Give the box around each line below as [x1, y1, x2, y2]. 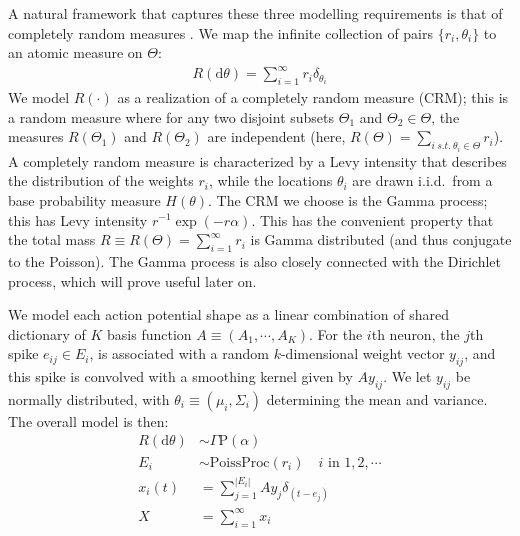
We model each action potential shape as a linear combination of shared [8, 304, 449, 325]
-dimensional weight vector [280, 343, 445, 364]
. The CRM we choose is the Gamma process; [208, 189, 488, 210]
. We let [383, 366, 432, 387]
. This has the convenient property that [251, 209, 494, 230]
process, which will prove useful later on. [8, 270, 257, 291]
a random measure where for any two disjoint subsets [8, 106, 335, 127]
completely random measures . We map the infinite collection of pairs [8, 22, 434, 43]
